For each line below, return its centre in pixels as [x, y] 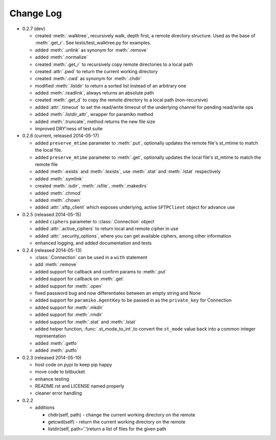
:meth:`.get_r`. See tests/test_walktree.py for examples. [93, 43]
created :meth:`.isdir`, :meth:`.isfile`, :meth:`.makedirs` [91, 186]
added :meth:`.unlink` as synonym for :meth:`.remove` [91, 50]
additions [45, 408]
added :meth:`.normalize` [61, 57]
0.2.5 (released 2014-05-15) [52, 214]
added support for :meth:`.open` [69, 286]
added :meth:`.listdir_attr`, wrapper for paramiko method [94, 114]
